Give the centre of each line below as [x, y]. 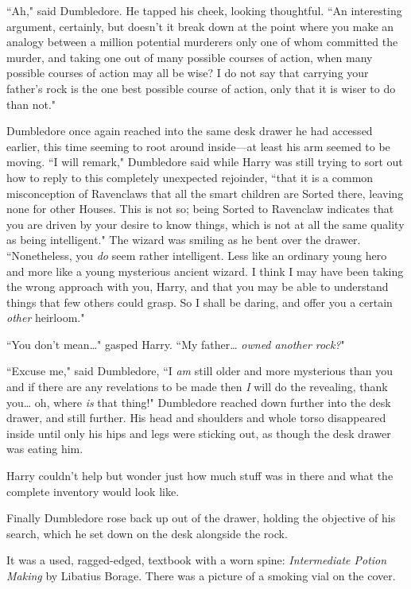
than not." [31, 104]
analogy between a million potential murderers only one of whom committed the [202, 42]
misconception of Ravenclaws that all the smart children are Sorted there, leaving [205, 193]
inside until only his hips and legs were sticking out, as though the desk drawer [199, 433]
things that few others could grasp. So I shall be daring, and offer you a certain [200, 302]
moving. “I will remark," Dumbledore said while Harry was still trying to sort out [205, 162]
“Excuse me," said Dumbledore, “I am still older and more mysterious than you [200, 371]
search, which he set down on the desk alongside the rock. [147, 533]
